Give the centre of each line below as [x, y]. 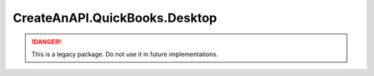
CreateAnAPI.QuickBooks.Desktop [115, 18]
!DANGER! [46, 42]
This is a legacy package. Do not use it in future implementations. [125, 54]
